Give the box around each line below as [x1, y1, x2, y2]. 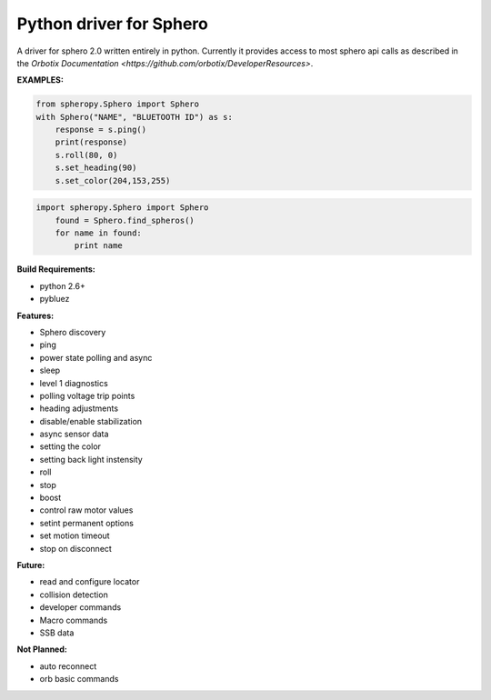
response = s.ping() [55, 125, 147, 135]
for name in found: [55, 228, 143, 238]
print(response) [55, 137, 127, 147]
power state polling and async [39, 352, 153, 363]
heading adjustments [39, 403, 118, 414]
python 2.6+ [39, 280, 85, 291]
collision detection [39, 589, 108, 600]
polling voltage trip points [39, 390, 135, 401]
